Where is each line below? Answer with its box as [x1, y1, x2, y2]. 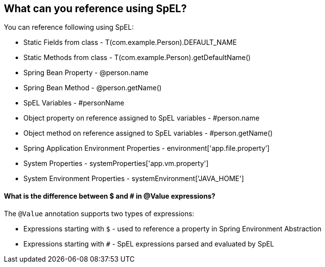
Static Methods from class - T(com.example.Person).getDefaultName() [23, 53, 251, 62]
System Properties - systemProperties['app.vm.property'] [23, 159, 209, 168]
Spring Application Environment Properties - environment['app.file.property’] [23, 144, 270, 153]
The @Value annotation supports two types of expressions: [4, 209, 194, 218]
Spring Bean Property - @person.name [23, 68, 149, 77]
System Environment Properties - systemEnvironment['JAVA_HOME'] [23, 174, 244, 183]
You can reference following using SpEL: [4, 23, 134, 32]
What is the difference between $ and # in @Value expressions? [4, 192, 215, 201]
